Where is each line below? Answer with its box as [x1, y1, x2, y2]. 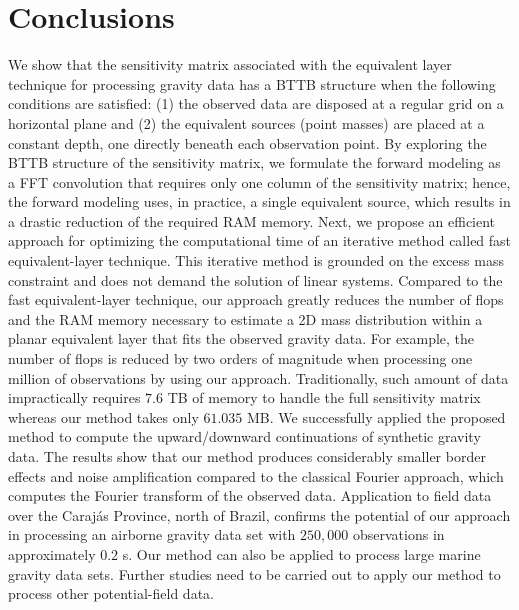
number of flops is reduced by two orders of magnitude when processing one [8, 348, 473, 369]
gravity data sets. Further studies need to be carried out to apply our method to [8, 563, 501, 584]
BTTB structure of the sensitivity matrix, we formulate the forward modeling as [8, 152, 501, 173]
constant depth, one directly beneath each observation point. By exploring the [8, 132, 487, 153]
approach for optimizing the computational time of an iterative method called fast [8, 230, 512, 251]
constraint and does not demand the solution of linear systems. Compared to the [8, 269, 503, 290]
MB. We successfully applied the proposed [247, 406, 506, 427]
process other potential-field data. [8, 583, 214, 604]
